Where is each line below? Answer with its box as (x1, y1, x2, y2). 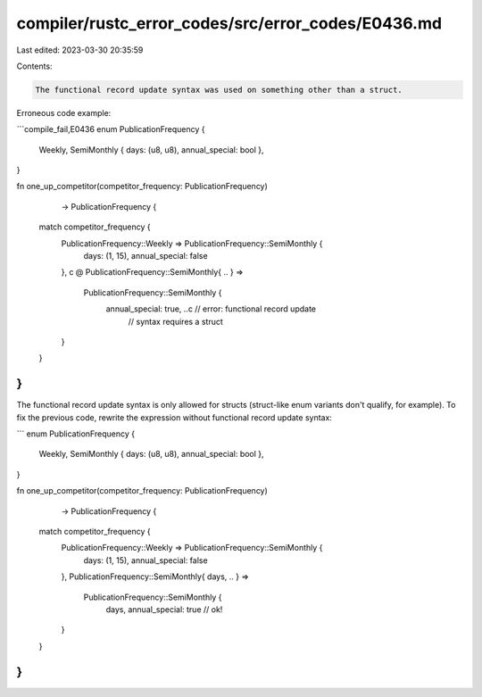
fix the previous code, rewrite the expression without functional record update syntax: (16, 411, 332, 423)
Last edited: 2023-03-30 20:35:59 (16, 45, 144, 55)
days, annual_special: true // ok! (105, 603, 223, 615)
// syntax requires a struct (128, 316, 223, 327)
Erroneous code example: (16, 107, 112, 118)
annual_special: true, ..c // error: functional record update (105, 303, 317, 314)
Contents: (16, 61, 53, 71)
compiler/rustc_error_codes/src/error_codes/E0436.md (16, 13, 442, 33)
